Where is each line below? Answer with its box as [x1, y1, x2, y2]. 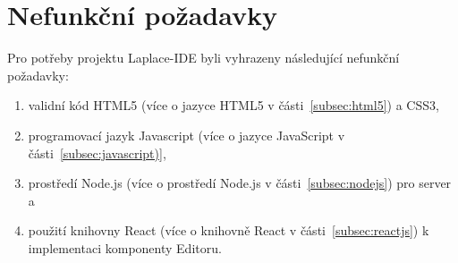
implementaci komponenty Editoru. [28, 238, 222, 257]
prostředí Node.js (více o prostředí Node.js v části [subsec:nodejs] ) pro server [28, 174, 452, 192]
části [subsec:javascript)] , [28, 143, 166, 162]
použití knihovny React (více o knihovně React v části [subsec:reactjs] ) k [28, 221, 429, 240]
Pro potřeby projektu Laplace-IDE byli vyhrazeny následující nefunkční [7, 48, 400, 67]
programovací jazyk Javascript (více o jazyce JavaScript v [28, 125, 345, 144]
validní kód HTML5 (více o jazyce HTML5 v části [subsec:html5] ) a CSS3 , [28, 96, 439, 115]
